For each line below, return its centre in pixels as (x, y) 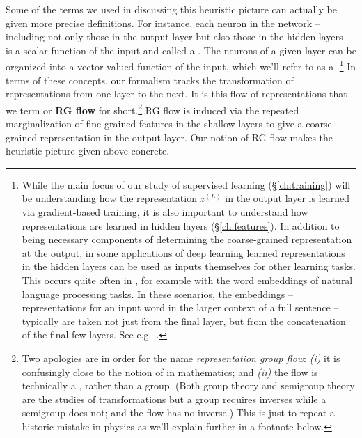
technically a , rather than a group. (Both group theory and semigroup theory (188, 385)
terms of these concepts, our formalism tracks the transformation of (150, 80)
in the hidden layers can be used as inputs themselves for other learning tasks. (189, 266)
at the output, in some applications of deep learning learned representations (183, 252)
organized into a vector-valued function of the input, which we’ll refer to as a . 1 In (181, 65)
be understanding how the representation (109, 198)
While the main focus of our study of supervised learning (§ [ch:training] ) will (186, 184)
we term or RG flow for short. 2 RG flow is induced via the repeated (152, 109)
